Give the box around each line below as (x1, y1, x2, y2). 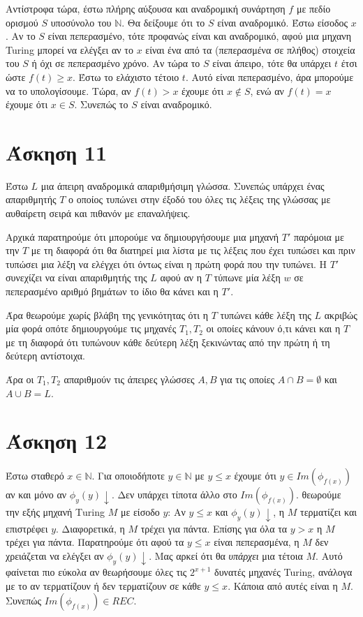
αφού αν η (160, 270, 202, 285)
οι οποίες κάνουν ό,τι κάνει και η (206, 321, 341, 336)
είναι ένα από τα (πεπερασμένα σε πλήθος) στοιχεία (145, 42, 355, 57)
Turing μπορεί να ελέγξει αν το (6, 42, 133, 57)
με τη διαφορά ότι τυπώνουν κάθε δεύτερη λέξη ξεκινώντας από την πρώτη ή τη (6, 334, 330, 349)
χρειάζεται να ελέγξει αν (6, 548, 104, 563)
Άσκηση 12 (6, 426, 108, 455)
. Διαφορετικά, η (56, 521, 125, 535)
